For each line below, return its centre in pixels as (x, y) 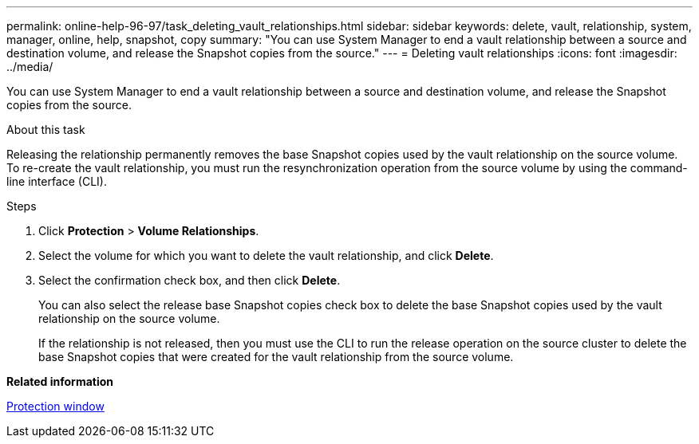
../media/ (30, 67)
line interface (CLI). (57, 181)
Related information (60, 381)
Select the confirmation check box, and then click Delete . (190, 280)
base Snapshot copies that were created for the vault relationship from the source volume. (276, 357)
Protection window (55, 406)
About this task (46, 130)
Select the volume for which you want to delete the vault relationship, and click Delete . (266, 255)
